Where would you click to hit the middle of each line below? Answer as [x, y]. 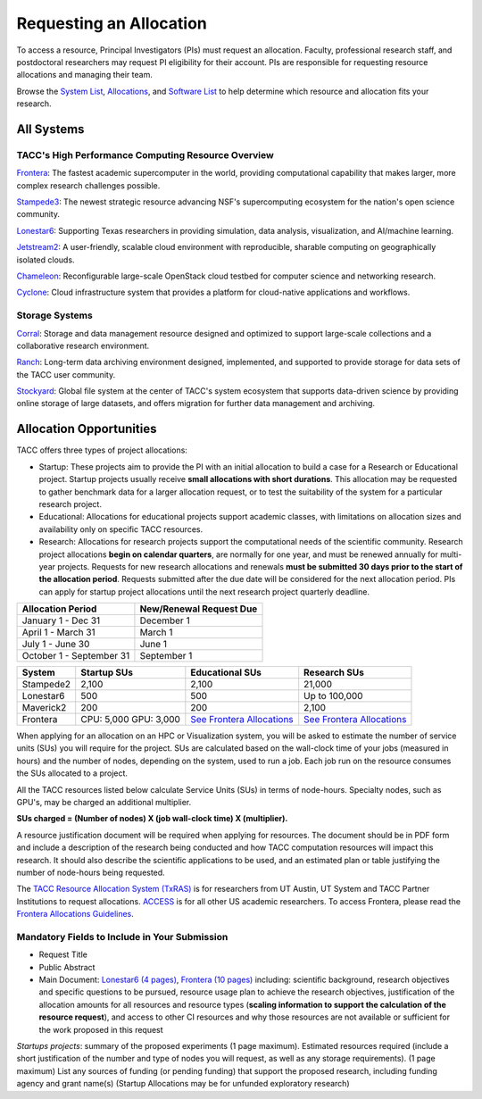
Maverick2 [44, 708]
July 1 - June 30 [56, 645]
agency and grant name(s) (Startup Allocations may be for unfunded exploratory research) [183, 1084]
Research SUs [334, 672]
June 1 [154, 645]
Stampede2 [46, 685]
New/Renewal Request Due [199, 609]
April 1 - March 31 [58, 632]
